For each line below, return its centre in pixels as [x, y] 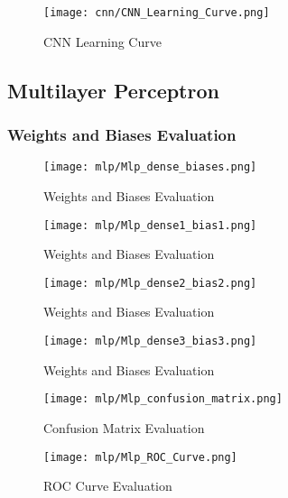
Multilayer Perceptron [113, 90]
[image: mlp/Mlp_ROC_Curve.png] [140, 457]
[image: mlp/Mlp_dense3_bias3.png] [150, 341]
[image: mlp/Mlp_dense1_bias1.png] [150, 225]
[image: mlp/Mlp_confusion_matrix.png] [163, 399]
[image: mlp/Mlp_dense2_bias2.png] [150, 283]
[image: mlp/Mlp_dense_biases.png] [150, 167]
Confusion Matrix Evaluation [124, 427]
